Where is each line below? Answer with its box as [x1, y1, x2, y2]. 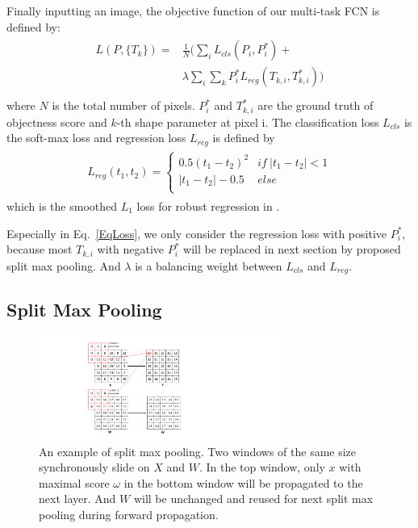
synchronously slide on [39, 459, 150, 476]
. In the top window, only [199, 459, 325, 476]
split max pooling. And [6, 257, 121, 274]
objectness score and [6, 113, 107, 130]
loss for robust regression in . [136, 197, 280, 214]
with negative [97, 241, 165, 258]
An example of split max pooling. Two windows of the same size [39, 442, 357, 459]
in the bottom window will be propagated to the [123, 474, 363, 491]
